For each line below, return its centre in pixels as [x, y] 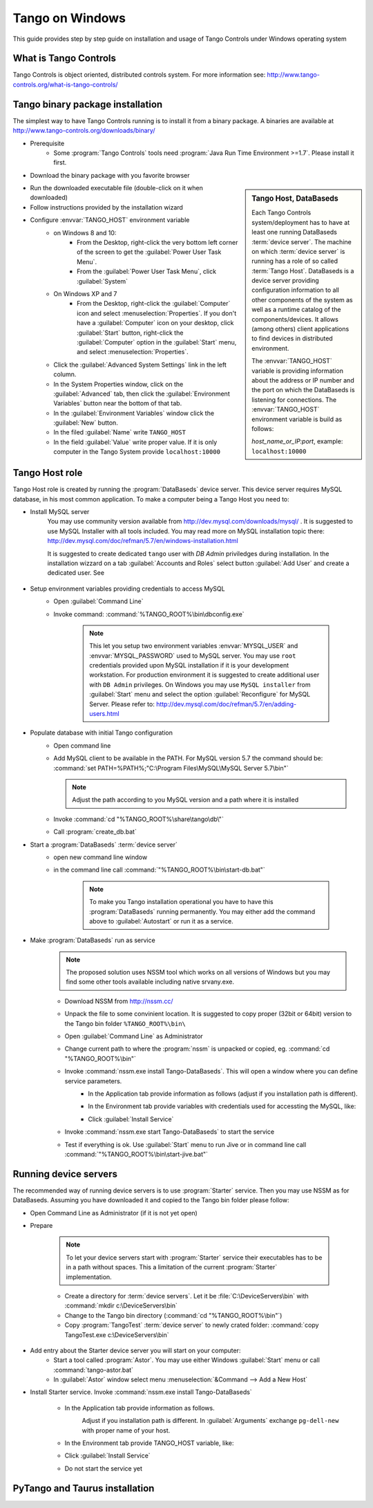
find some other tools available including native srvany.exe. [150, 982]
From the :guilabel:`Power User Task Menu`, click [147, 272]
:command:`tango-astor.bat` [94, 1370]
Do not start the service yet [104, 1468]
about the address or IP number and [303, 380]
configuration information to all [296, 290]
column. [65, 374]
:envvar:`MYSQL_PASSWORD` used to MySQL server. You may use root [193, 655]
